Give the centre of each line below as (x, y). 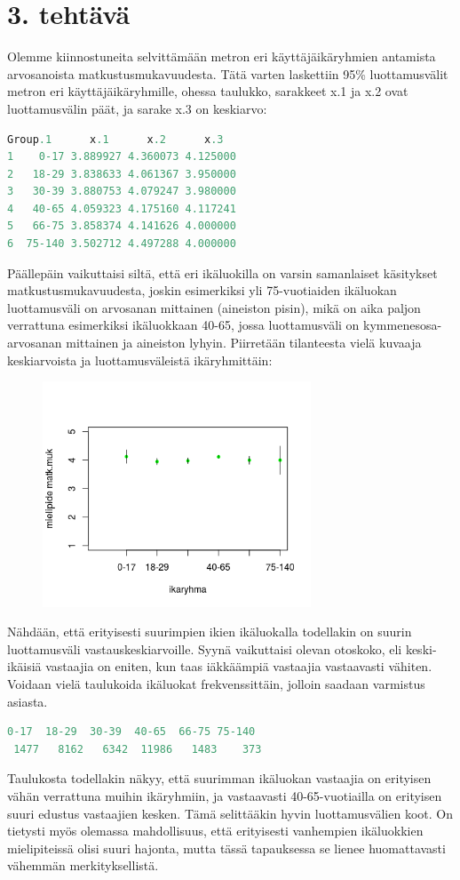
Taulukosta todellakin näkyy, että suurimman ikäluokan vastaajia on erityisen (219, 778)
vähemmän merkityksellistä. (83, 865)
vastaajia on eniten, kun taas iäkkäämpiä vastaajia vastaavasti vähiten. (239, 666)
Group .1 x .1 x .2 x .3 (115, 139)
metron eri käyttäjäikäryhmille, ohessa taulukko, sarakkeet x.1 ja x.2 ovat (208, 91)
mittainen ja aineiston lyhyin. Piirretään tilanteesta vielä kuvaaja (244, 343)
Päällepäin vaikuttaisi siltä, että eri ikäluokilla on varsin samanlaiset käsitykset (222, 272)
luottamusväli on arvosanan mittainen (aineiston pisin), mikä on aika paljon (214, 307)
